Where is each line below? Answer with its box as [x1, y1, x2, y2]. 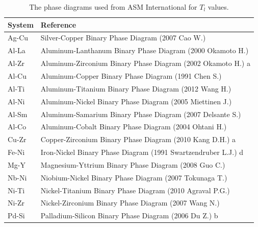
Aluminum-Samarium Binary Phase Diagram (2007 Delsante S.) [40, 108, 241, 119]
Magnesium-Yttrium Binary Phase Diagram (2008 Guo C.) [40, 159, 225, 170]
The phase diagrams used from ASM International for [29, 2, 197, 12]
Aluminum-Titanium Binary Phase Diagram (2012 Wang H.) [40, 83, 231, 94]
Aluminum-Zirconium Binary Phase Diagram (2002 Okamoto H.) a [40, 58, 250, 69]
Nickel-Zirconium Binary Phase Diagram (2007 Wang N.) [40, 197, 220, 208]
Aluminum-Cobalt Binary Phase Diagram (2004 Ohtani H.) [40, 121, 227, 132]
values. [208, 2, 229, 12]
